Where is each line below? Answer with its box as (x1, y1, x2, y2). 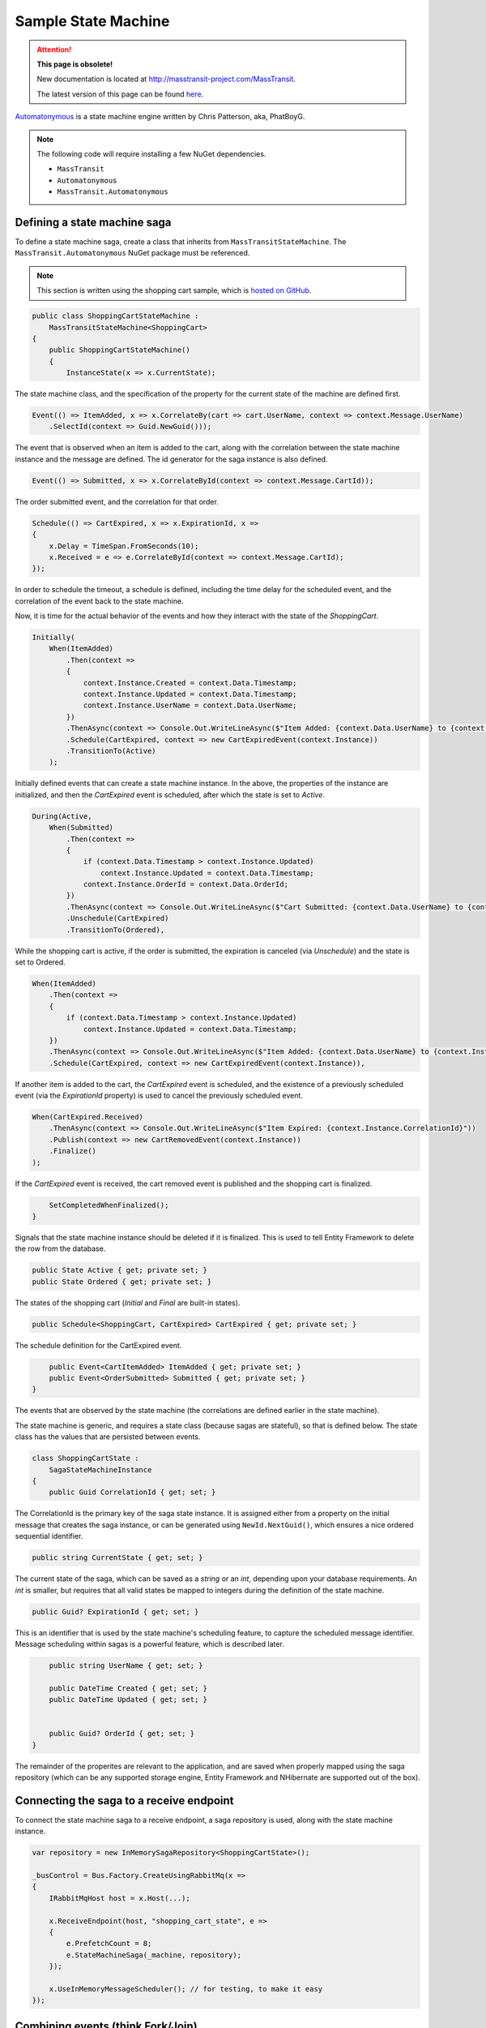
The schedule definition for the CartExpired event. (15, 1340, 182, 1350)
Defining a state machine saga (15, 215, 172, 229)
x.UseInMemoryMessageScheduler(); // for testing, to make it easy (49, 1984, 323, 1993)
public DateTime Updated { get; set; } (49, 1695, 208, 1704)
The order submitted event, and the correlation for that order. (15, 496, 219, 506)
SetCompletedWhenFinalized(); (49, 1201, 169, 1209)
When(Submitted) (49, 823, 113, 832)
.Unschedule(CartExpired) (66, 913, 169, 923)
